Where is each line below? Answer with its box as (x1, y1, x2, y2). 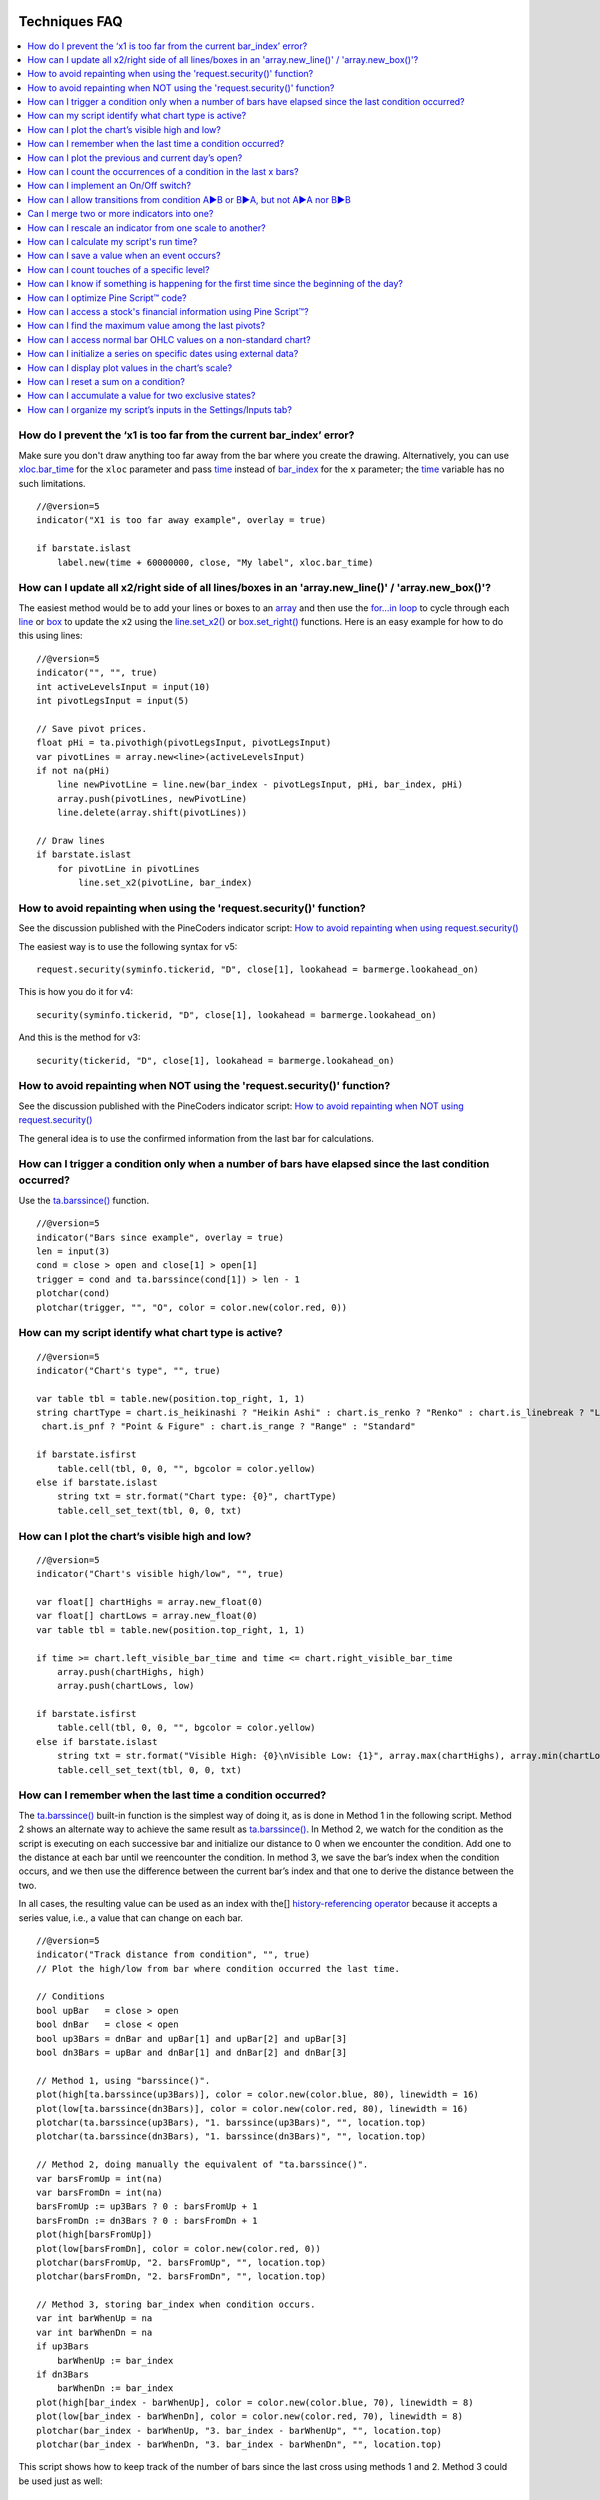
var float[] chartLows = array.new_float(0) (36, 1610, 259, 1622)
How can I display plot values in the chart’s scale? (27, 361, 233, 374)
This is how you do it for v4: (18, 986, 134, 998)
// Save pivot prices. (36, 723, 148, 734)
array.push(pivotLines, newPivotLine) (56, 793, 248, 804)
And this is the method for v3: (18, 1031, 141, 1044)
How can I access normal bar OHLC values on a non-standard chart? (27, 333, 311, 345)
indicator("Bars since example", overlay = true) (36, 1231, 285, 1243)
